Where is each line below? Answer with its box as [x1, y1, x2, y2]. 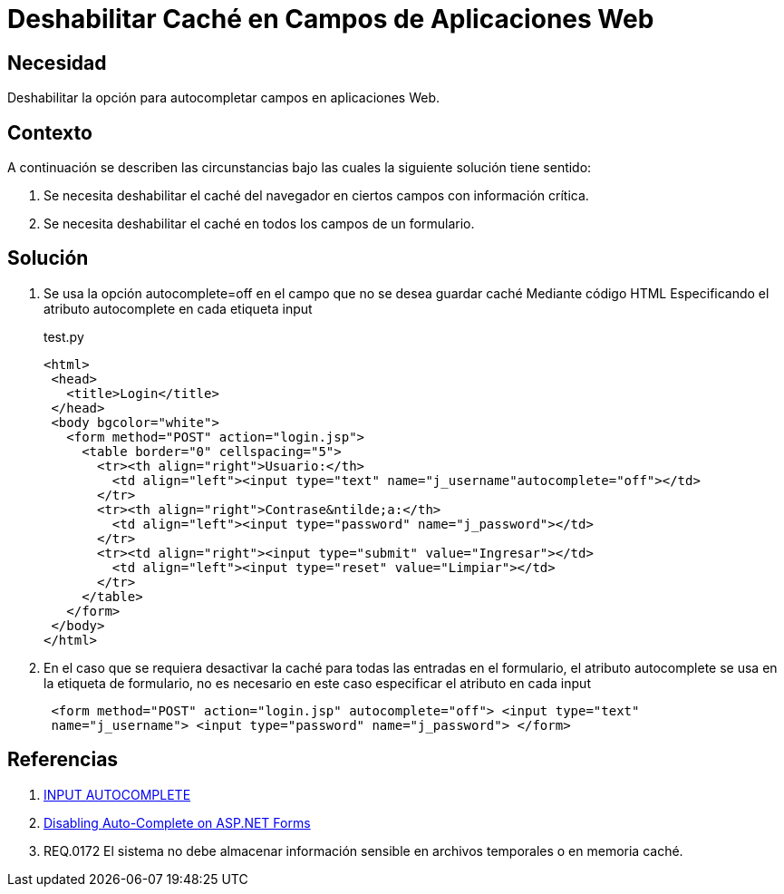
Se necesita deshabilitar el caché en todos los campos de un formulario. [44, 216, 475, 232]
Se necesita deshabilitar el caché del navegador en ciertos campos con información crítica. [44, 188, 589, 204]
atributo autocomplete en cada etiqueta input [44, 300, 313, 316]
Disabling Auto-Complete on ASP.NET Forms [44, 814, 311, 831]
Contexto [7, 121, 92, 144]
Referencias [7, 748, 119, 772]
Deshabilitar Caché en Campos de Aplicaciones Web [7, 4, 654, 34]
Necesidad [7, 51, 107, 74]
